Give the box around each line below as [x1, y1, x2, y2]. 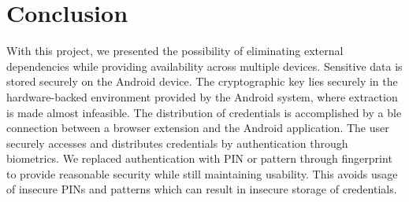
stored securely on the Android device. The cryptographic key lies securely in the [6, 73, 398, 90]
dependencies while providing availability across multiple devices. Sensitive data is [6, 57, 403, 74]
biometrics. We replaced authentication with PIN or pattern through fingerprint [6, 150, 392, 167]
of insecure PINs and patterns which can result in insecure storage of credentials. [6, 181, 397, 197]
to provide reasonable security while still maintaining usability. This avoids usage [6, 165, 398, 182]
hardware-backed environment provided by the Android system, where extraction [6, 88, 398, 105]
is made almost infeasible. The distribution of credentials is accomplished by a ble [6, 104, 402, 120]
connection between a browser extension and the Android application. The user [6, 119, 389, 136]
